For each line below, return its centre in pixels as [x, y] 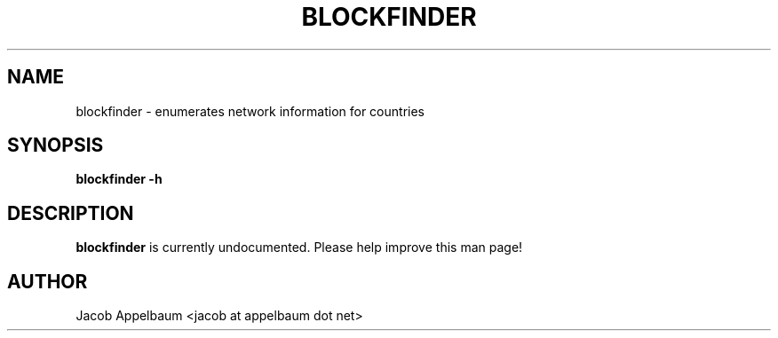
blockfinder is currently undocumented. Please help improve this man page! [299, 248]
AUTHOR [48, 281]
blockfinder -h [119, 179]
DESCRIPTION [71, 213]
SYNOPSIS [56, 145]
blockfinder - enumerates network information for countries [250, 111]
